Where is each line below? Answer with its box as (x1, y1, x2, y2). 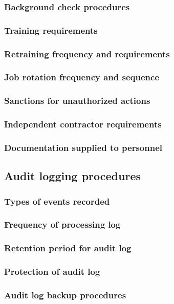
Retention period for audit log (4, 242, 132, 254)
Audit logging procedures (4, 168, 141, 184)
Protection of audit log (4, 265, 100, 278)
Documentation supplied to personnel (4, 141, 162, 154)
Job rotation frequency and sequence (4, 71, 160, 83)
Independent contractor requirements (4, 118, 162, 131)
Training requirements (4, 24, 98, 36)
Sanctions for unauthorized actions (4, 94, 150, 107)
